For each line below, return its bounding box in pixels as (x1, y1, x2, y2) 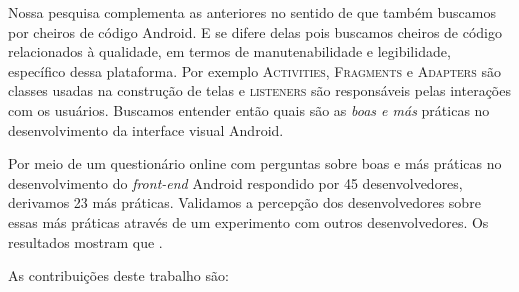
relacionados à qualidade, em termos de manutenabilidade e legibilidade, (8, 41, 451, 62)
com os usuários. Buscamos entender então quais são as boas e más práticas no (8, 99, 490, 120)
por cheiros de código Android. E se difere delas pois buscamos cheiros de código (8, 21, 503, 42)
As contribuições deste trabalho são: (8, 265, 229, 286)
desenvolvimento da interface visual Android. (8, 119, 284, 140)
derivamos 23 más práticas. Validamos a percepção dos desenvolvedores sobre (8, 192, 481, 213)
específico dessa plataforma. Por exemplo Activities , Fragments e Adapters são (8, 60, 501, 81)
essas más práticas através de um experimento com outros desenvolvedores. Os (8, 211, 489, 232)
